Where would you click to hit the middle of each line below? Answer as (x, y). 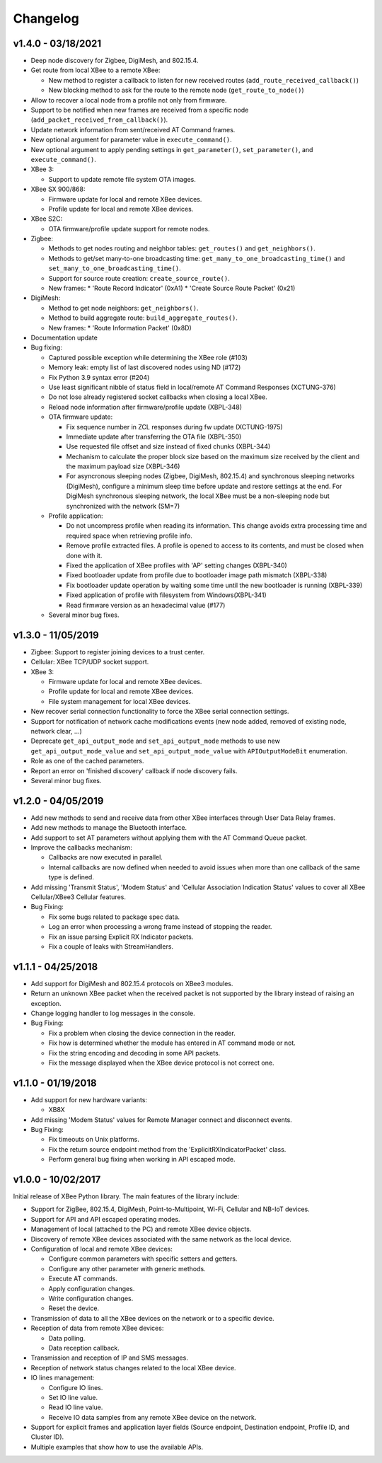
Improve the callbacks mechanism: (81, 848)
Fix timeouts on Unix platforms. (94, 1140)
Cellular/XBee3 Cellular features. (79, 897)
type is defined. (71, 877)
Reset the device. (74, 1308)
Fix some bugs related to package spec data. (114, 917)
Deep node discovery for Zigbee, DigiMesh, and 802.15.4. (115, 61)
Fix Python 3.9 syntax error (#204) (99, 377)
